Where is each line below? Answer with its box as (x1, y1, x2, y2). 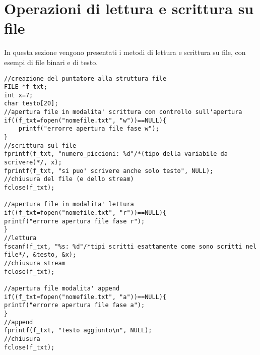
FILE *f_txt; (4, 83, 47, 91)
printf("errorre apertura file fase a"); (4, 302, 145, 309)
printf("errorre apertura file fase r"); (4, 217, 145, 225)
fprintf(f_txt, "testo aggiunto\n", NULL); (4, 327, 152, 334)
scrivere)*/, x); (4, 159, 62, 166)
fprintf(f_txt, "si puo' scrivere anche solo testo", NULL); (4, 167, 214, 174)
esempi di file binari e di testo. (4, 56, 98, 67)
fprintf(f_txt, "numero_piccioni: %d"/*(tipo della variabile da (4, 150, 228, 158)
